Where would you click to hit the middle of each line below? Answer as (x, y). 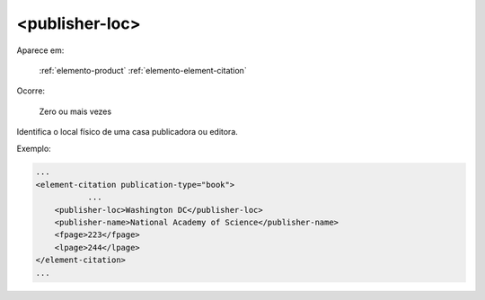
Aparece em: (40, 50)
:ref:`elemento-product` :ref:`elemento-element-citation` (143, 70)
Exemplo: (34, 148)
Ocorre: (31, 91)
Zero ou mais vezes (75, 111)
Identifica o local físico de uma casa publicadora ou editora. (127, 132)
